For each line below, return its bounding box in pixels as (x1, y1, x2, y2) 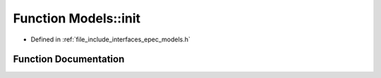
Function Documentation (13, 53, 125, 65)
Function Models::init (13, 11, 141, 26)
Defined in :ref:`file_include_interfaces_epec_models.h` (30, 35, 190, 44)
